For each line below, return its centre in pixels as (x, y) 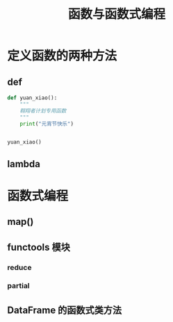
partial (18, 286)
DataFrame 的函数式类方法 (65, 310)
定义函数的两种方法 (62, 56)
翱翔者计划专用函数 (43, 111)
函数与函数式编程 (116, 14)
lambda (24, 164)
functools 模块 (39, 247)
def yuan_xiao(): (32, 98)
